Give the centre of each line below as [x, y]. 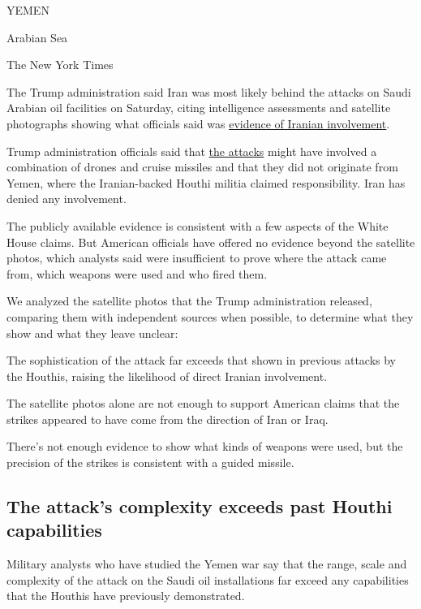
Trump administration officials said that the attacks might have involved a [192, 151]
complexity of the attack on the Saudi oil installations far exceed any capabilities [208, 579]
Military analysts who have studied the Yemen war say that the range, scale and [207, 564]
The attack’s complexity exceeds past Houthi [200, 506]
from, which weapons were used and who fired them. [137, 273]
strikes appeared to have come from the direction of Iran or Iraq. [168, 419]
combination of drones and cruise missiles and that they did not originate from [202, 167]
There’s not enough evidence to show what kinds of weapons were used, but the [205, 446]
